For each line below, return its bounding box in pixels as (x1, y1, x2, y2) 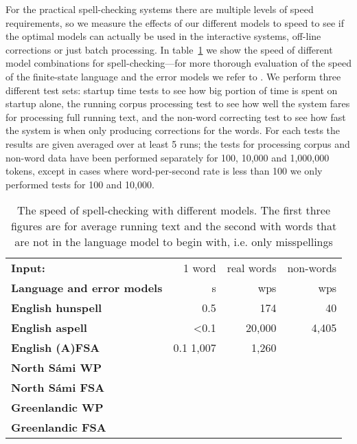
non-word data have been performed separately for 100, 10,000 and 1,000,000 (5, 150, 330, 164)
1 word (183, 260, 216, 276)
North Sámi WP (11, 359, 102, 376)
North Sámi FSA (11, 379, 105, 396)
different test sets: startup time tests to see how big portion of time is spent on (5, 82, 338, 97)
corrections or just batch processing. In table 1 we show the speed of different (5, 42, 333, 56)
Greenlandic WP (11, 399, 104, 416)
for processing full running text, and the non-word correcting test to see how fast (5, 109, 346, 124)
